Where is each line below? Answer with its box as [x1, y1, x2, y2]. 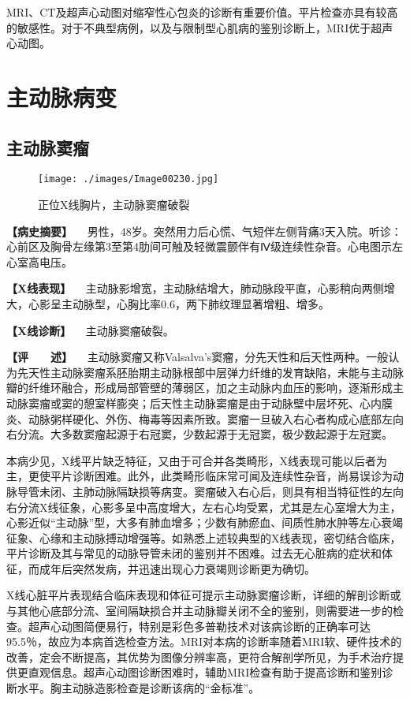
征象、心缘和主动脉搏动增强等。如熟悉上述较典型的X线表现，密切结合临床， [6, 529, 401, 546]
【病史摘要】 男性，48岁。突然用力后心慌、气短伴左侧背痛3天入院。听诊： [6, 222, 402, 239]
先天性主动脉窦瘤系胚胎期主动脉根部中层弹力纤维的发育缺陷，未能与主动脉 [17, 364, 404, 380]
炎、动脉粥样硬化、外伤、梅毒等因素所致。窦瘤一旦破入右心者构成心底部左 [6, 410, 393, 427]
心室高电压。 [6, 253, 73, 270]
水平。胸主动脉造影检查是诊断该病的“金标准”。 [17, 680, 260, 696]
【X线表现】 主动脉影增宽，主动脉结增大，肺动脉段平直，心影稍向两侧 [6, 280, 384, 296]
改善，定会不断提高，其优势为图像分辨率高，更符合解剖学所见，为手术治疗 [6, 648, 393, 665]
